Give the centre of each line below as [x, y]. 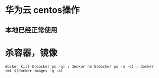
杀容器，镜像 [31, 53]
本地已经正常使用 [31, 30]
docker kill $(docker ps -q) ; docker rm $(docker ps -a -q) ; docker [79, 66]
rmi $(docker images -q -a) [34, 71]
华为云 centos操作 [43, 10]
